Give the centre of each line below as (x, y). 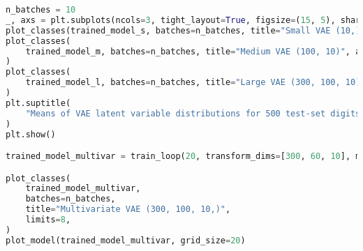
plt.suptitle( (38, 103)
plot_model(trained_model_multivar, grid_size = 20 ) (126, 240)
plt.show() (31, 134)
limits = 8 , (48, 220)
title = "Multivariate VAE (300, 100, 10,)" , (128, 210)
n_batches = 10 (41, 10)
